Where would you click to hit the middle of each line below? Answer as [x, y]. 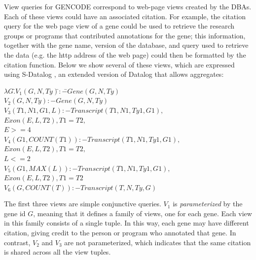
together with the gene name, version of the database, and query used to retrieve [126, 45]
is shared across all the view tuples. [57, 252]
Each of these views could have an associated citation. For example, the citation [125, 16]
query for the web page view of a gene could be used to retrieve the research [119, 26]
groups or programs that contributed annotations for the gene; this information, [125, 35]
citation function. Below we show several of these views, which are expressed [119, 64]
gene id [15, 213]
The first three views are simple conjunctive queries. [83, 204]
